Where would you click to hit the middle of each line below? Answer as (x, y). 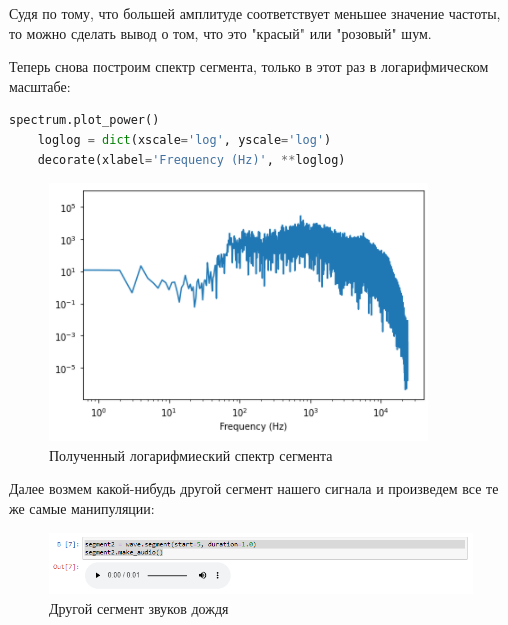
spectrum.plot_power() (84, 120)
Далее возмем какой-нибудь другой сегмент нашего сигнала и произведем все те (254, 488)
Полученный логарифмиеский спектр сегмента (191, 454)
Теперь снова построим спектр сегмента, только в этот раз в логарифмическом (249, 66)
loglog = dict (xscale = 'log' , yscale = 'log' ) (184, 139)
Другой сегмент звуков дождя (139, 607)
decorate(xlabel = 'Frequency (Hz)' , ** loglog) (191, 159)
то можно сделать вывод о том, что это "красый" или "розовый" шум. (220, 32)
